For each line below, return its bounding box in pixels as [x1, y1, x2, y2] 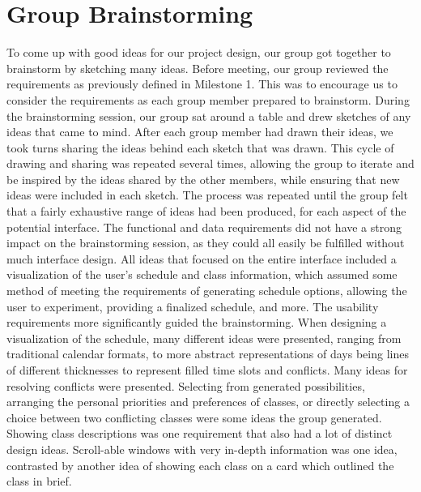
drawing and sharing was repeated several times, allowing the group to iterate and [6, 155, 415, 172]
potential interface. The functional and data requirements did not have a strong [6, 218, 402, 235]
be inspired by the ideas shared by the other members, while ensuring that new [6, 170, 400, 187]
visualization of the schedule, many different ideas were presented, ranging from [6, 329, 402, 346]
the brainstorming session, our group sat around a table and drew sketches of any [6, 107, 411, 124]
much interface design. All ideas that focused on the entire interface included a [6, 250, 397, 267]
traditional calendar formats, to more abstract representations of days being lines [6, 345, 409, 362]
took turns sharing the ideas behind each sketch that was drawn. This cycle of [6, 139, 394, 156]
